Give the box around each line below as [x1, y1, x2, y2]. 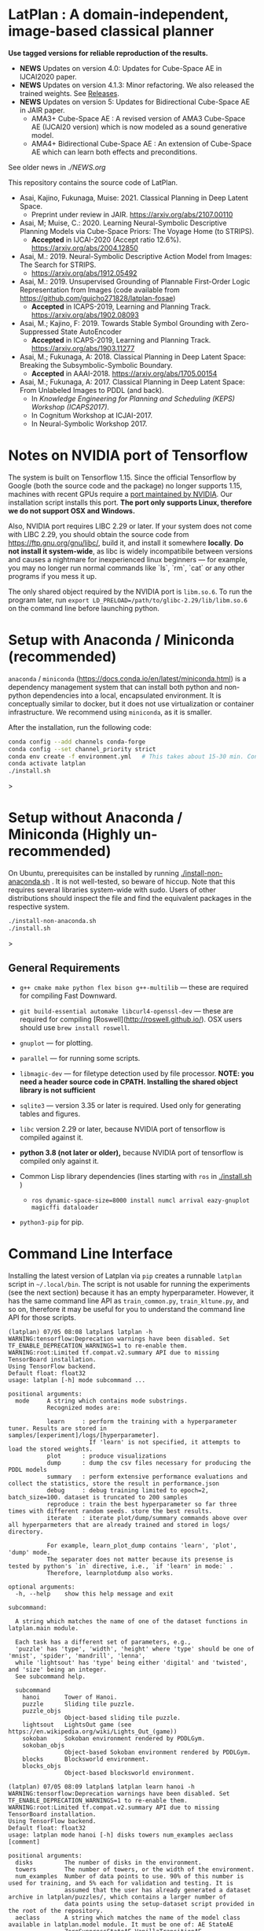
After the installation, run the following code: [8, 722, 152, 732]
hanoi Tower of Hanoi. [22, 1693, 118, 1701]
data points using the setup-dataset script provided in [64, 1899, 255, 1907]
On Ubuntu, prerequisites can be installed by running [8, 869, 179, 878]
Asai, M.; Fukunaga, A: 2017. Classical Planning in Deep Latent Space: [19, 376, 245, 387]
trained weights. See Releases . [19, 88, 120, 98]
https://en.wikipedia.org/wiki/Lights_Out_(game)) [8, 1727, 178, 1736]
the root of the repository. [8, 1907, 104, 1914]
